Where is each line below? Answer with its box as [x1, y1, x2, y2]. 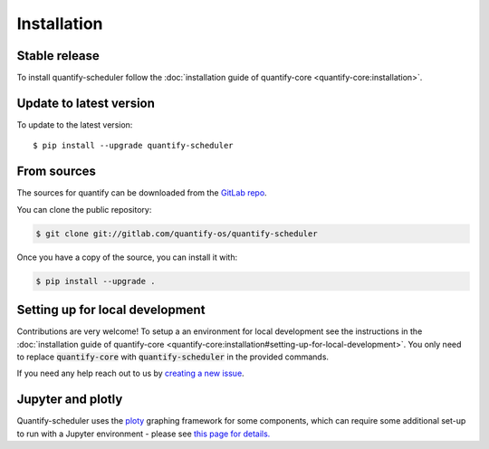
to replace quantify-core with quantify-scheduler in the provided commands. [16, 351, 330, 362]
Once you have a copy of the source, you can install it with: [16, 252, 238, 263]
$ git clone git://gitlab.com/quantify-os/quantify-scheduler [35, 228, 318, 239]
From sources [16, 164, 97, 179]
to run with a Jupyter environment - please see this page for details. [16, 428, 271, 439]
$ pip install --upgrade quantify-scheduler [33, 140, 235, 151]
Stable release [16, 48, 100, 63]
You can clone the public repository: [16, 204, 152, 215]
